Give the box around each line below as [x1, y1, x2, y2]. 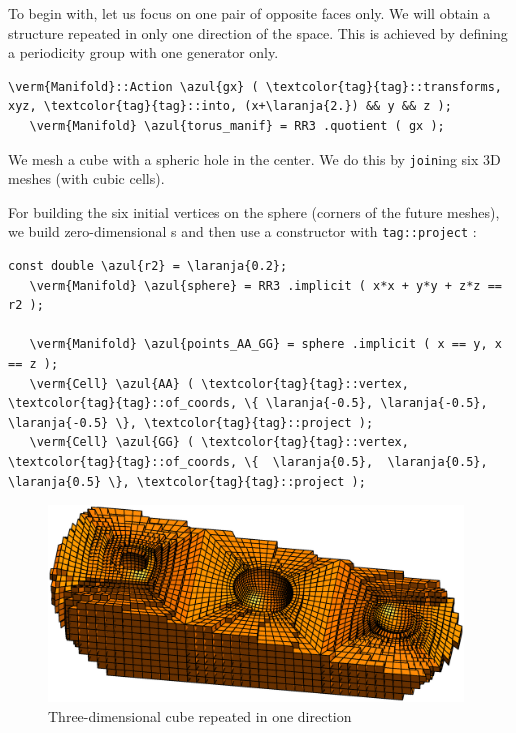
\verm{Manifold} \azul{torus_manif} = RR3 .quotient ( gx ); [29, 118, 445, 133]
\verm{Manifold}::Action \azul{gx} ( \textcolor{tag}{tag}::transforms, [8, 79, 502, 94]
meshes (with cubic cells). [8, 168, 165, 189]
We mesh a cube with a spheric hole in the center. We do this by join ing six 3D [8, 148, 501, 169]
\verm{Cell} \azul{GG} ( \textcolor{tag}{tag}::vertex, [29, 435, 409, 450]
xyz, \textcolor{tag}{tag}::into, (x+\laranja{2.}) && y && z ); [8, 99, 452, 114]
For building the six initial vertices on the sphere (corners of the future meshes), [8, 201, 500, 222]
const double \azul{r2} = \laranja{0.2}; [8, 259, 288, 274]
